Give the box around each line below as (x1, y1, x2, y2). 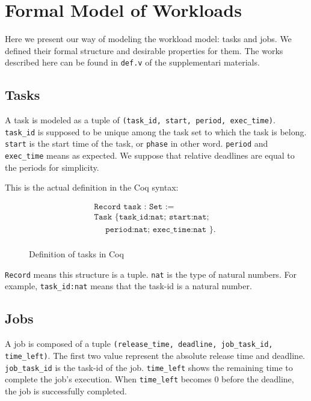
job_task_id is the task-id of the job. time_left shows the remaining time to (5, 361, 293, 373)
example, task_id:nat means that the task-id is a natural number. (5, 280, 252, 292)
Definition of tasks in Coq (29, 248, 124, 260)
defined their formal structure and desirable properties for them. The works (5, 44, 283, 57)
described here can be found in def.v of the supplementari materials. (5, 56, 260, 69)
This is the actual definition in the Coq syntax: (5, 181, 179, 194)
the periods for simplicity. (5, 161, 99, 173)
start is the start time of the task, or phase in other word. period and (5, 137, 268, 150)
